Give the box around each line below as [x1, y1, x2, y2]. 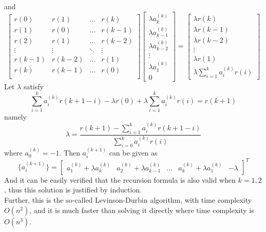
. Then [59, 147, 80, 158]
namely [4, 111, 27, 122]
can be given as [109, 147, 158, 158]
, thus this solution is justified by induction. [4, 184, 142, 195]
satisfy [23, 81, 44, 91]
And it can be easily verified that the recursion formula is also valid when [4, 174, 236, 185]
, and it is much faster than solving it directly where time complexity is [29, 204, 254, 215]
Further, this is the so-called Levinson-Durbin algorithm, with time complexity [4, 195, 252, 205]
